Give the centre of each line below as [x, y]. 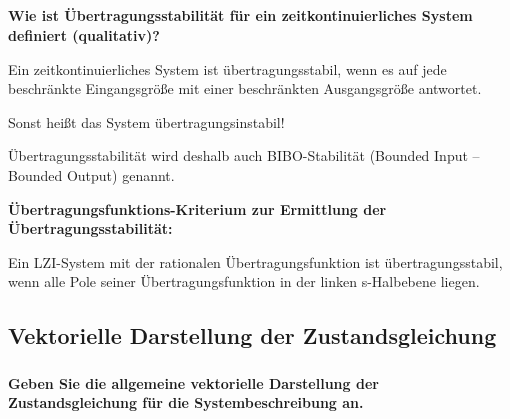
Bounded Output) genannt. [91, 174]
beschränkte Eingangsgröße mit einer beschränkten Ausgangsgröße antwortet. [245, 88]
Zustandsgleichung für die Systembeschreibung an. [186, 402]
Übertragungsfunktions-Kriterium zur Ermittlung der [197, 208]
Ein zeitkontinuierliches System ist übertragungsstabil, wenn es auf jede [227, 68]
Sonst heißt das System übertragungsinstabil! [146, 121]
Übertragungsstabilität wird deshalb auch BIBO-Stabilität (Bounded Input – [244, 155]
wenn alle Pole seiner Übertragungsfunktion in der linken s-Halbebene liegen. [244, 281]
